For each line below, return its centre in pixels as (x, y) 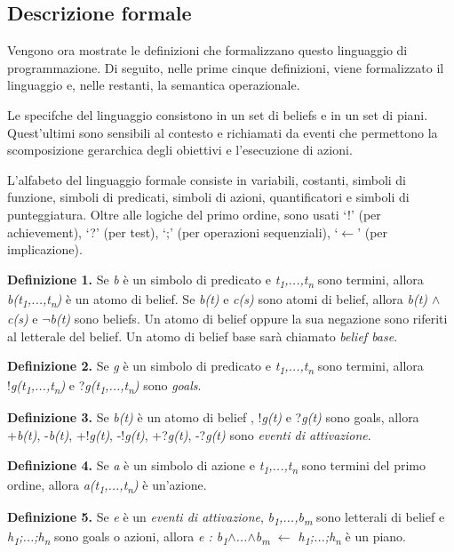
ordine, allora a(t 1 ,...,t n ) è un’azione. (107, 485)
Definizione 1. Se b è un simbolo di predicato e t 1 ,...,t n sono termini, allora (215, 280)
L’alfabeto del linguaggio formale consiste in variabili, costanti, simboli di (207, 179)
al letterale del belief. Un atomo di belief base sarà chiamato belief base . (203, 336)
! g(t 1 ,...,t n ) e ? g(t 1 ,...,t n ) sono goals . (104, 387)
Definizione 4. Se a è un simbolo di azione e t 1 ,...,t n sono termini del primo (216, 466)
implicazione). (45, 249)
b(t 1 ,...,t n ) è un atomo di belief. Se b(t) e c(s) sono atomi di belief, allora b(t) (218, 300)
